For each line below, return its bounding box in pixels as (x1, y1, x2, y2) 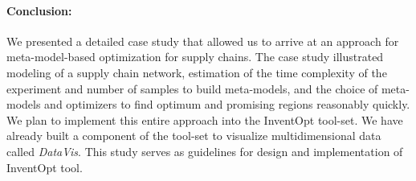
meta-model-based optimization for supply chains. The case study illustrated (6, 48, 384, 65)
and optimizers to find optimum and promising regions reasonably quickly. (44, 96, 410, 113)
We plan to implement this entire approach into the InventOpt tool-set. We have (6, 111, 403, 128)
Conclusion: (6, 2, 72, 19)
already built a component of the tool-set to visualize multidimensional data (6, 127, 381, 144)
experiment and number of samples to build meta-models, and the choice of (6, 80, 378, 97)
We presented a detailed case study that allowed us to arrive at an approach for (6, 32, 399, 49)
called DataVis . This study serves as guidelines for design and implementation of (6, 142, 403, 159)
